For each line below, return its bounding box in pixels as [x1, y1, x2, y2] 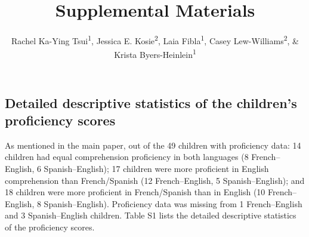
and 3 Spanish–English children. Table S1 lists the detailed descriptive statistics [5, 209, 296, 221]
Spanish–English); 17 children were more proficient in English [44, 162, 269, 175]
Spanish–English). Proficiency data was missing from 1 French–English [44, 197, 302, 210]
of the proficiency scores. [5, 220, 95, 233]
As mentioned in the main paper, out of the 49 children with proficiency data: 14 [5, 138, 301, 151]
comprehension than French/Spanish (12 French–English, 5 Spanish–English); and [5, 174, 305, 186]
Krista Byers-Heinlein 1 [114, 47, 196, 61]
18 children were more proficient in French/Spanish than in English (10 [5, 186, 265, 198]
